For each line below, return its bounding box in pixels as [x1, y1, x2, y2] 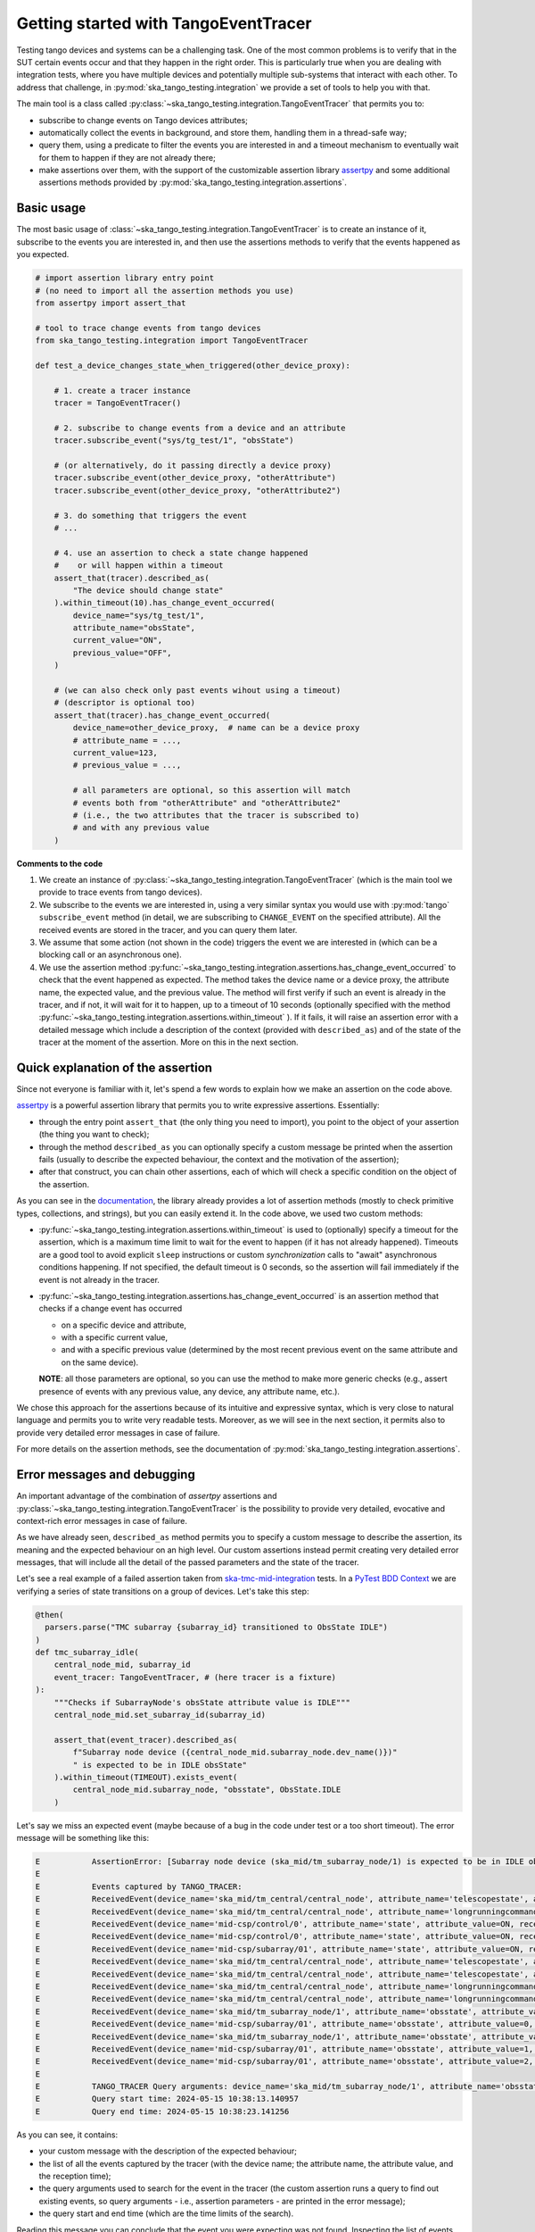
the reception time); [38, 2170, 111, 2182]
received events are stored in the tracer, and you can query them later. [38, 924, 298, 935]
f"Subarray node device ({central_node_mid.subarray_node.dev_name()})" [72, 1747, 398, 1758]
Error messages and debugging [16, 1467, 195, 1482]
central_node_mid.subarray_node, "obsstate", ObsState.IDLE [72, 1785, 342, 1795]
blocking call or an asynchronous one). [38, 949, 182, 960]
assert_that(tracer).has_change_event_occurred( [53, 710, 271, 720]
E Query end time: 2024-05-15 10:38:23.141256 [35, 2106, 290, 2116]
